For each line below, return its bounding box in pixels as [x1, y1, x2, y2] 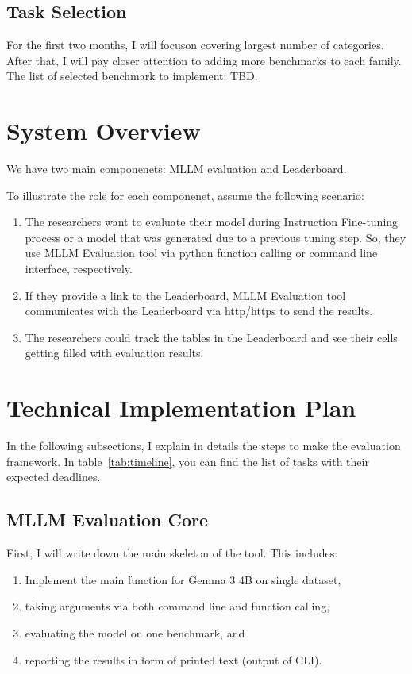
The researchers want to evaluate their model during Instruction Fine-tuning [25, 214, 399, 230]
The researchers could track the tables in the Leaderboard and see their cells [25, 329, 398, 345]
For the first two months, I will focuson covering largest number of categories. [6, 37, 384, 53]
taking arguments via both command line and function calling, [25, 598, 330, 614]
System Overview [6, 114, 201, 147]
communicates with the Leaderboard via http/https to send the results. [25, 302, 373, 319]
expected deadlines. [6, 468, 101, 485]
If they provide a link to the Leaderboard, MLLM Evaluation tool [25, 287, 346, 303]
